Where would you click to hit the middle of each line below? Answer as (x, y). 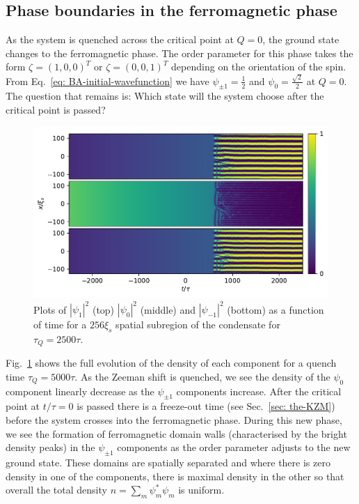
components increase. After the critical (259, 391)
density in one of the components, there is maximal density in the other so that (175, 476)
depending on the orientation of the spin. (259, 67)
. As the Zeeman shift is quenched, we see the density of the (202, 376)
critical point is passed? (56, 110)
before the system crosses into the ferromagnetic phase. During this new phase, (174, 420)
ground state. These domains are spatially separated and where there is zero (168, 463)
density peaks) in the (50, 447)
